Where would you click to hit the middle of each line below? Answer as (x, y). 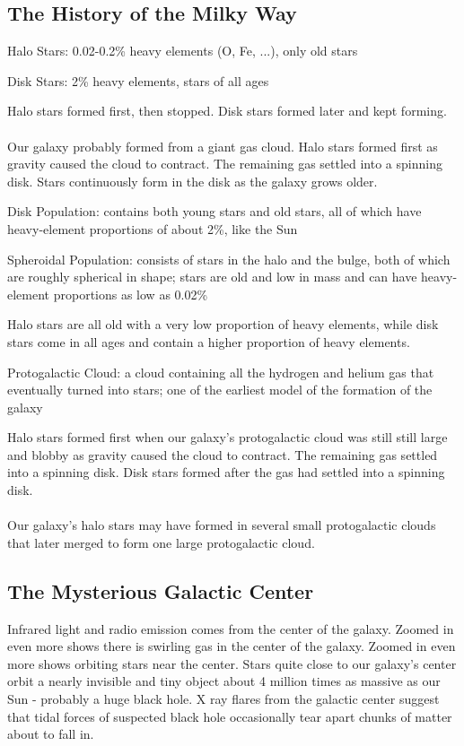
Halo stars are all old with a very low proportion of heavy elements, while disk (223, 324)
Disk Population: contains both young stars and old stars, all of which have (214, 211)
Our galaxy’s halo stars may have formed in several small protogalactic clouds (222, 525)
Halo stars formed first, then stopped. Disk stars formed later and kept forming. (227, 111)
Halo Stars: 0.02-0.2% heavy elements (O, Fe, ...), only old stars (183, 51)
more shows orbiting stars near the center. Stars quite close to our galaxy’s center (232, 663)
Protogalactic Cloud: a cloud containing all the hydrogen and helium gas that (221, 372)
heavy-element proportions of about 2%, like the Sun (153, 228)
